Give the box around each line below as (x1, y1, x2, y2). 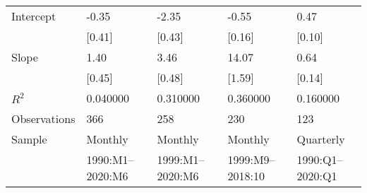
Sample (11, 131, 47, 147)
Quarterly (296, 131, 345, 147)
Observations (11, 110, 76, 127)
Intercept (11, 8, 56, 24)
